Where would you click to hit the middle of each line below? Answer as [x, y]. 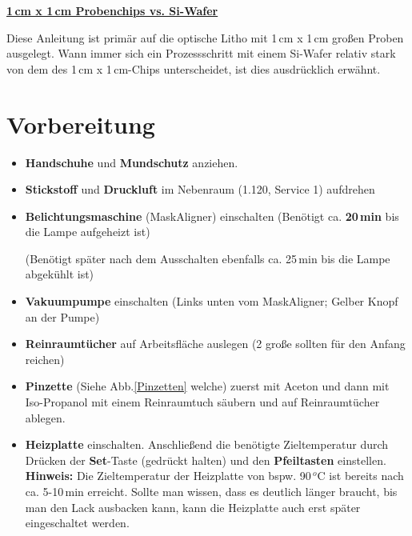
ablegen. [45, 417]
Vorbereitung [81, 124]
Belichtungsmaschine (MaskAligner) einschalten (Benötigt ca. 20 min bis [212, 216]
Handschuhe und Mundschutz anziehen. [132, 162]
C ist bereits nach [360, 476]
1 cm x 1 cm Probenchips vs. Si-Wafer [112, 10]
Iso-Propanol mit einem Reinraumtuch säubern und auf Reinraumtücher [202, 402]
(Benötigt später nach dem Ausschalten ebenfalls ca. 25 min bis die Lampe [208, 258]
